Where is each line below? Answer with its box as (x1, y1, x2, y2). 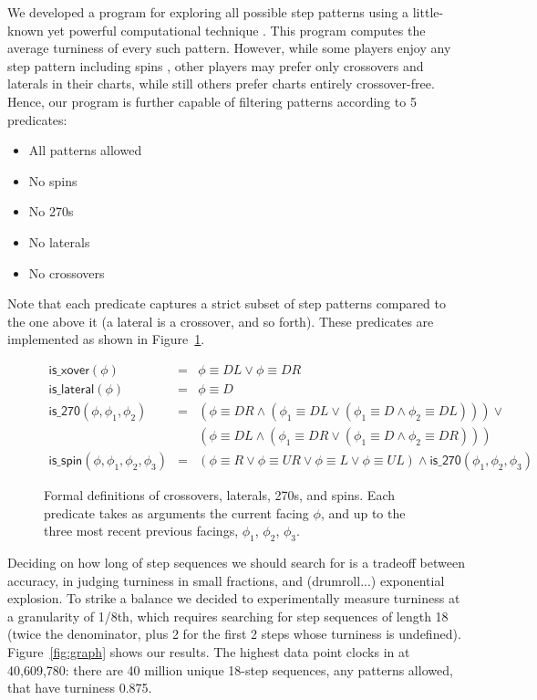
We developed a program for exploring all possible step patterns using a (7, 3, 409, 21)
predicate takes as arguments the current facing (44, 503, 309, 522)
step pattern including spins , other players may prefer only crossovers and (7, 56, 424, 75)
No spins (28, 171, 77, 190)
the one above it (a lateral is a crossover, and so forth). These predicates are (7, 311, 434, 330)
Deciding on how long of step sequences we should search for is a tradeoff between (7, 553, 465, 572)
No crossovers (28, 263, 105, 282)
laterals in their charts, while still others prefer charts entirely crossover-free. (7, 74, 435, 93)
